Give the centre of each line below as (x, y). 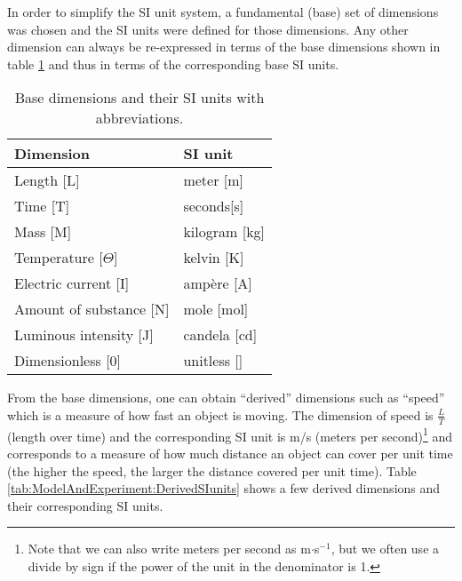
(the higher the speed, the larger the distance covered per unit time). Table (212, 470)
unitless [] (213, 361)
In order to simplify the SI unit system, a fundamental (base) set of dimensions (223, 12)
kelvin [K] (214, 258)
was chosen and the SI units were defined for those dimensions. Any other (208, 29)
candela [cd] (220, 335)
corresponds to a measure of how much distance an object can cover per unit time (230, 454)
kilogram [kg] (224, 232)
